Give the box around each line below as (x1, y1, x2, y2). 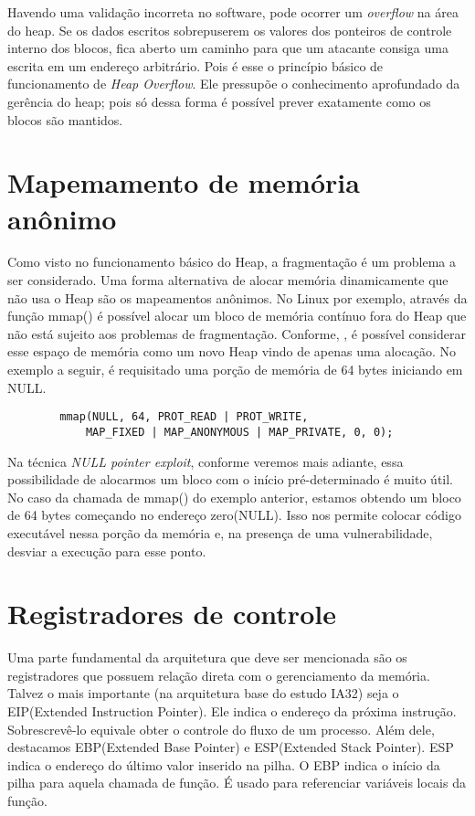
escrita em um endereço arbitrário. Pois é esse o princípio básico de (7, 56, 384, 75)
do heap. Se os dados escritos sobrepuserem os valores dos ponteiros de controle (7, 20, 452, 39)
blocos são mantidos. (7, 110, 123, 129)
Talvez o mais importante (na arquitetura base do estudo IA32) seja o (7, 684, 399, 703)
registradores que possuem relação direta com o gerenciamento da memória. (7, 665, 430, 684)
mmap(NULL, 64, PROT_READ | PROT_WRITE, (59, 410, 309, 424)
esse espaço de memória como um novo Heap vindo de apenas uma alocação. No (7, 342, 457, 361)
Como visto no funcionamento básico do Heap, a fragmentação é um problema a (7, 252, 456, 271)
